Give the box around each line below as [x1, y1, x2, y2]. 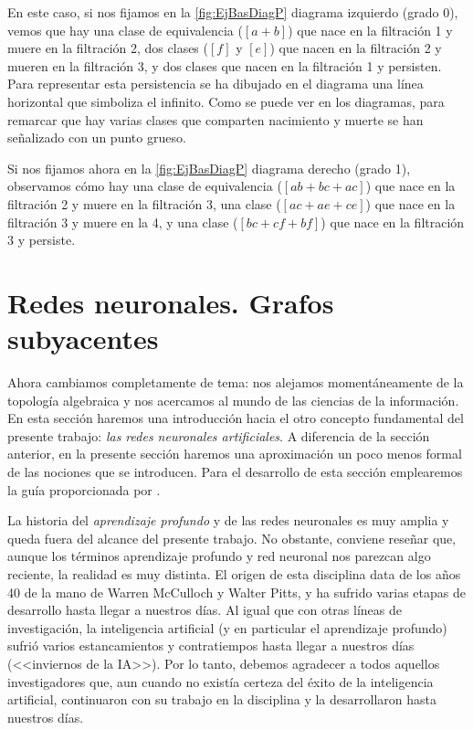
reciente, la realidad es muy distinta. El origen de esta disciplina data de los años [7, 564, 461, 583]
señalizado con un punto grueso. [7, 128, 186, 147]
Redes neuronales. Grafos [7, 283, 334, 321]
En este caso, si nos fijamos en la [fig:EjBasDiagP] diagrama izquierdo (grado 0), [7, 3, 458, 21]
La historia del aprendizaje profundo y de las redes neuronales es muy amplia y [7, 511, 449, 530]
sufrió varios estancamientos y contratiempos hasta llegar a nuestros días [7, 636, 415, 655]
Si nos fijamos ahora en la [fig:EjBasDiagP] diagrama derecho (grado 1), [7, 158, 411, 177]
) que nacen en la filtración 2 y [269, 38, 442, 58]
